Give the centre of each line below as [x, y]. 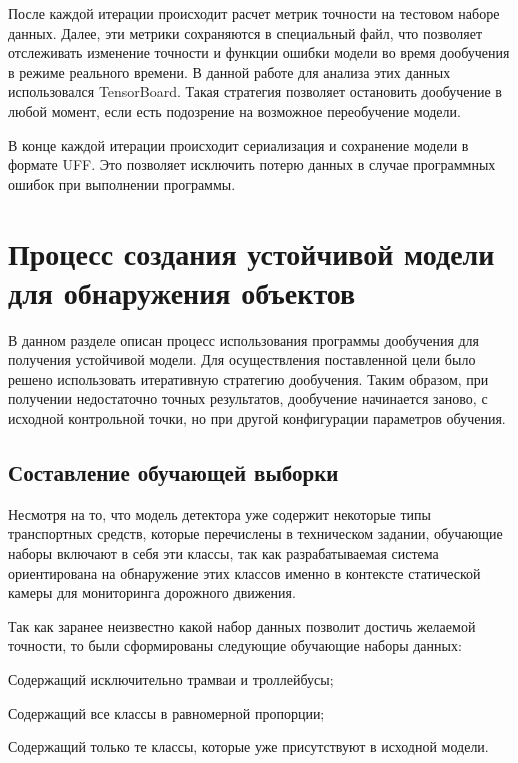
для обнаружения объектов [182, 291]
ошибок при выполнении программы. [122, 183]
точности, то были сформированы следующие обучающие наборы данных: [235, 645]
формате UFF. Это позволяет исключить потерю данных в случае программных [252, 164]
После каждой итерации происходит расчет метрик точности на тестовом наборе [254, 13]
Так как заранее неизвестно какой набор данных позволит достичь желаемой [242, 625]
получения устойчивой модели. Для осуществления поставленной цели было [242, 359]
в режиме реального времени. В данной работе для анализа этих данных [229, 71]
